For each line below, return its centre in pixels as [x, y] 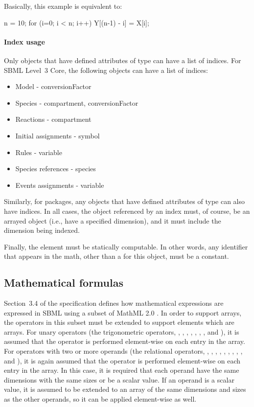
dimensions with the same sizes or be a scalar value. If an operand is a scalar [119, 379]
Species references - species [56, 169]
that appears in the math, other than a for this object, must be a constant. [116, 256]
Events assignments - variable [60, 185]
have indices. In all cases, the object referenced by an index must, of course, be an [127, 211]
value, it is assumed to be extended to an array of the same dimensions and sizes [125, 389]
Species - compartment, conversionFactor [77, 102]
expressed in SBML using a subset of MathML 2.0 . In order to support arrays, [123, 312]
